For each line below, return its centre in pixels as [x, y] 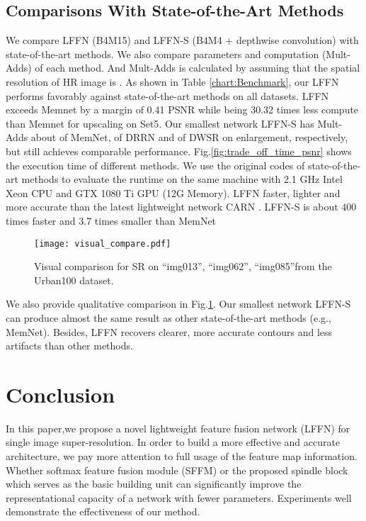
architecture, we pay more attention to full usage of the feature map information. [182, 456]
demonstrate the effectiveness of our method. [103, 511]
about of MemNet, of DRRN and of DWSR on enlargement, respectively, [189, 137]
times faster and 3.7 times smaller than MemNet [111, 220]
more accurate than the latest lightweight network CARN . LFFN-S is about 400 [181, 207]
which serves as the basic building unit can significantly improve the [154, 484]
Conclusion [61, 394]
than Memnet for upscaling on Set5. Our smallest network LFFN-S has [160, 123]
